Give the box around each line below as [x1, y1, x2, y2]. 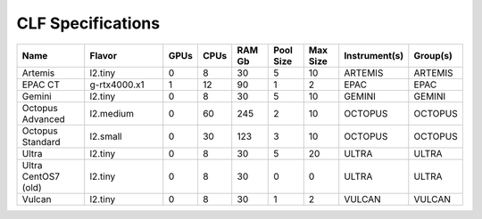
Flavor [89, 49, 118, 61]
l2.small [89, 130, 122, 142]
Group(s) [413, 49, 453, 61]
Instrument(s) [344, 49, 404, 61]
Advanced [21, 112, 66, 125]
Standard [21, 135, 62, 148]
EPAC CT [21, 78, 61, 91]
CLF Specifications [16, 13, 161, 33]
